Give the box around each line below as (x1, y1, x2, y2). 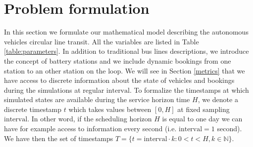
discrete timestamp (4, 104, 62, 114)
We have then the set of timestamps (4, 133, 113, 143)
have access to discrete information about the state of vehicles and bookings (4, 75, 235, 85)
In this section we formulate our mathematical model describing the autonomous (4, 27, 249, 37)
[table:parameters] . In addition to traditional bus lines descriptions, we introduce (4, 46, 249, 56)
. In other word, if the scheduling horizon (27, 113, 152, 124)
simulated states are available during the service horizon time (4, 94, 190, 105)
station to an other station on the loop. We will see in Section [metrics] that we (4, 65, 245, 75)
